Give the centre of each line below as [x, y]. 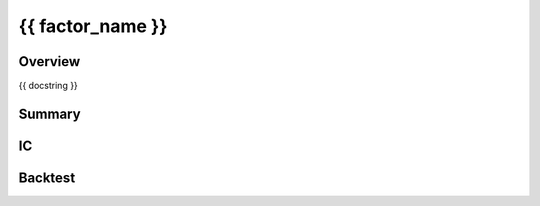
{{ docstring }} [48, 86]
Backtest [47, 177]
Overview [49, 61]
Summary [49, 113]
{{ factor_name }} [93, 26]
